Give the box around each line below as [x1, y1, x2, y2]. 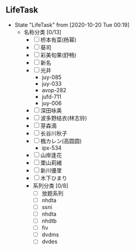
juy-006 [41, 99, 62, 106]
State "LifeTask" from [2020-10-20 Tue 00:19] [14, 21, 130, 28]
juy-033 [41, 79, 62, 87]
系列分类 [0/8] [32, 182, 69, 189]
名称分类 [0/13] [23, 28, 61, 35]
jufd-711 [41, 93, 61, 100]
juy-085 [41, 73, 62, 81]
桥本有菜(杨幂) [40, 36, 77, 43]
